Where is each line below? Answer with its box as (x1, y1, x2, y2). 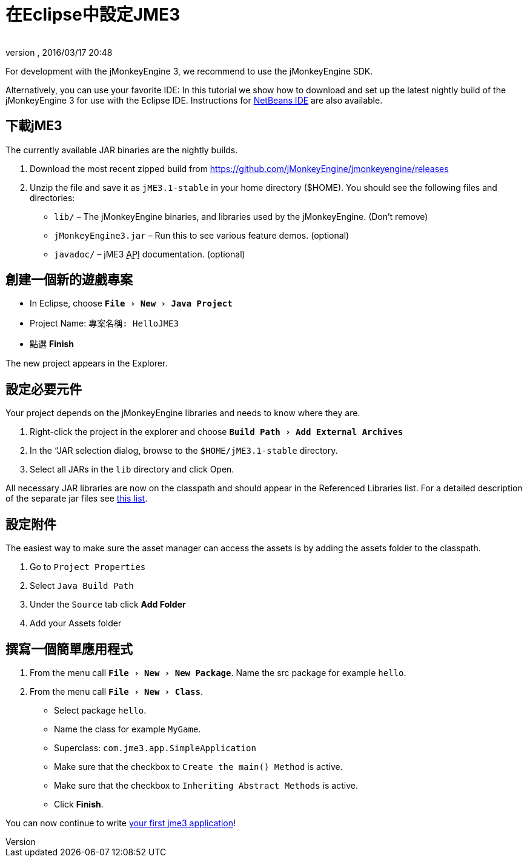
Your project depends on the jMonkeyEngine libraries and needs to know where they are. (5, 408, 360, 419)
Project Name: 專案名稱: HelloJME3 (30, 318, 179, 329)
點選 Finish (30, 339, 75, 350)
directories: (30, 192, 75, 203)
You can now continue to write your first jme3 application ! (5, 817, 236, 828)
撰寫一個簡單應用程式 (5, 641, 133, 657)
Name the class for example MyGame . (54, 723, 201, 734)
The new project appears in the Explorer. (5, 358, 168, 369)
